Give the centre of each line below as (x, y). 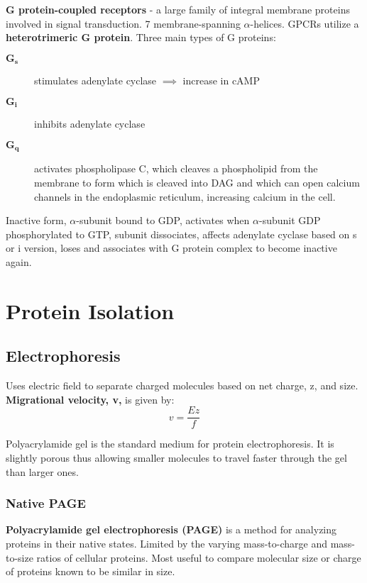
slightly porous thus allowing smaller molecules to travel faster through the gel (176, 457)
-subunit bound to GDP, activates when (163, 220)
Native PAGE (46, 503)
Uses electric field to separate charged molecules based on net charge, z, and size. (182, 385)
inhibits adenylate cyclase (90, 124)
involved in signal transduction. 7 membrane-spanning (123, 23)
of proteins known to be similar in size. (91, 571)
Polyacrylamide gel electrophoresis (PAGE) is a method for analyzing (171, 529)
